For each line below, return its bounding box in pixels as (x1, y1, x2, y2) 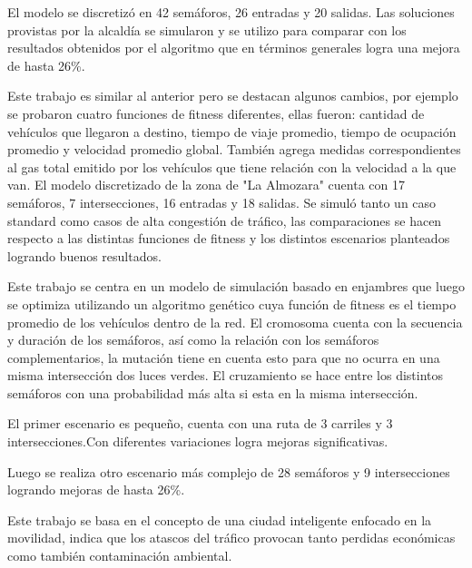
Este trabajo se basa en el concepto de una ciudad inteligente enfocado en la (7, 510, 432, 529)
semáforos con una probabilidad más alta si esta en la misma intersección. (7, 383, 418, 402)
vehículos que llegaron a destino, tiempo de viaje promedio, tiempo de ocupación (7, 122, 457, 141)
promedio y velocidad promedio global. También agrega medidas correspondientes (7, 140, 461, 159)
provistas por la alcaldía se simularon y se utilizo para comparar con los (7, 20, 407, 39)
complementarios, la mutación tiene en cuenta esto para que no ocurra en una (7, 348, 440, 367)
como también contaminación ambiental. (7, 546, 232, 565)
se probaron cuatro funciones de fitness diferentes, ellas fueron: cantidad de (7, 103, 425, 122)
